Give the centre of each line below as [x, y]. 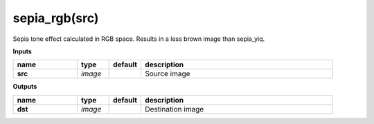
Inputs [23, 51]
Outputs [25, 87]
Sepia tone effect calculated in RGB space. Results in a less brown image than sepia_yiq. [139, 39]
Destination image [175, 109]
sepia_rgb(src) [56, 18]
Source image [168, 74]
